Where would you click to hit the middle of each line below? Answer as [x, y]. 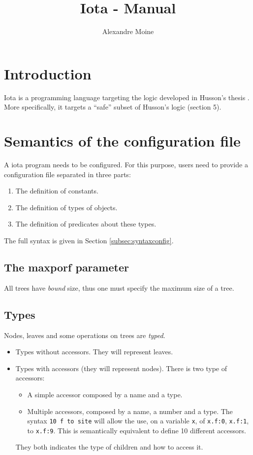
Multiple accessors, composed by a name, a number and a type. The [130, 411]
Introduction [48, 73]
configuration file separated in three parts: [67, 174]
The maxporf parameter [66, 267]
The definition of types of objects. [66, 207]
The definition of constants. [57, 191]
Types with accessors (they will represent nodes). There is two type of [121, 368]
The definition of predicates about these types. [86, 224]
